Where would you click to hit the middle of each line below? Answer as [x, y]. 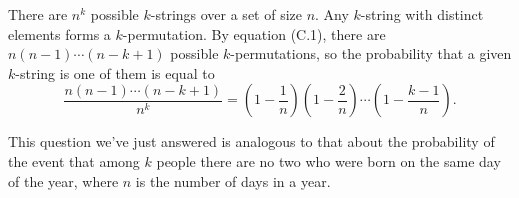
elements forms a [59, 33]
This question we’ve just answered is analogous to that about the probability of [251, 141]
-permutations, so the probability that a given [371, 53]
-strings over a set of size [226, 14]
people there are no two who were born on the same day [328, 160]
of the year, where [63, 180]
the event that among [74, 160]
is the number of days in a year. [233, 180]
